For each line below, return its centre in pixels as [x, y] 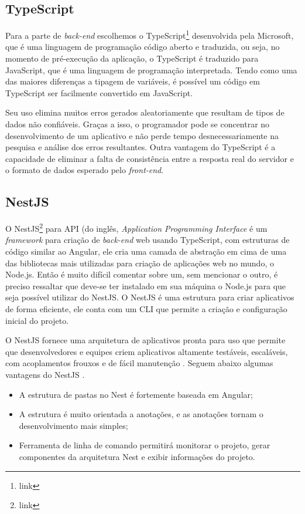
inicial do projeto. [37, 320]
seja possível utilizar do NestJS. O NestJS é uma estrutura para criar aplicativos [150, 297]
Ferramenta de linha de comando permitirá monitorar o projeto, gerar [145, 445]
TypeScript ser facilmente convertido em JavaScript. [99, 92]
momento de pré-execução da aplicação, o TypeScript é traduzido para [132, 58]
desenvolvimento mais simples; [73, 425]
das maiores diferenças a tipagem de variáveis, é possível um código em [133, 81]
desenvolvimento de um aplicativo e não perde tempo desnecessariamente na [142, 135]
